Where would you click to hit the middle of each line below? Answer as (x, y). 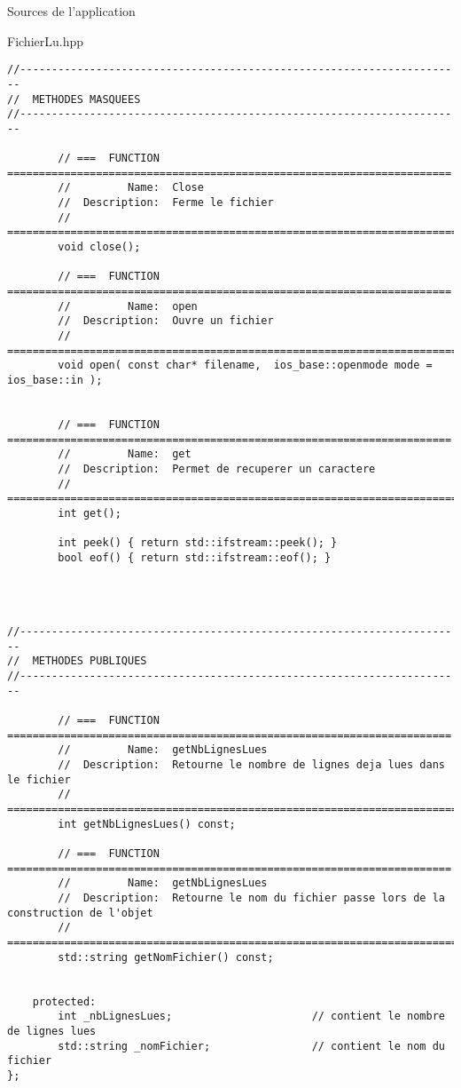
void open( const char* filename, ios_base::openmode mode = (245, 365)
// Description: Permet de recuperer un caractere (217, 469)
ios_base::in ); (55, 380)
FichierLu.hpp (46, 40)
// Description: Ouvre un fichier (166, 321)
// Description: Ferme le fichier (166, 203)
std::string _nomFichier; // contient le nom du (251, 1046)
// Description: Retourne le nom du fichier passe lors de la (251, 897)
